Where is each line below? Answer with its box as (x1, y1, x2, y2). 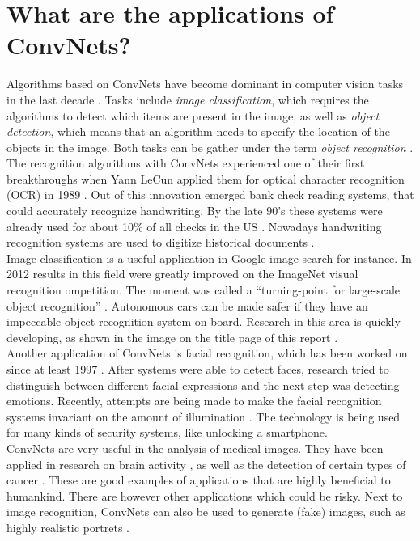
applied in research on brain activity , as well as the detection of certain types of (6, 455, 406, 472)
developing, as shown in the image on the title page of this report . (6, 328, 338, 345)
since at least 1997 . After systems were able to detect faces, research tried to (6, 361, 389, 377)
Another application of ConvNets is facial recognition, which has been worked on (6, 344, 408, 361)
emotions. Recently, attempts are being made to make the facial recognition (6, 392, 382, 409)
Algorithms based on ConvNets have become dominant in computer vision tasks (6, 75, 404, 92)
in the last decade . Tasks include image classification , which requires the (6, 91, 369, 108)
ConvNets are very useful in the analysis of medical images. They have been (6, 439, 384, 456)
